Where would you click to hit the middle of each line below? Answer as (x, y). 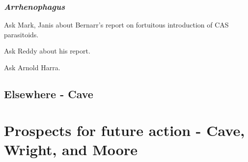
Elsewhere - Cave (49, 94)
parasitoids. (21, 34)
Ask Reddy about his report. (47, 51)
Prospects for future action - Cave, (124, 130)
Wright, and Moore (71, 149)
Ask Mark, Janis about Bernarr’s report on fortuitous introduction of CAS (116, 25)
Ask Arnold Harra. (32, 67)
